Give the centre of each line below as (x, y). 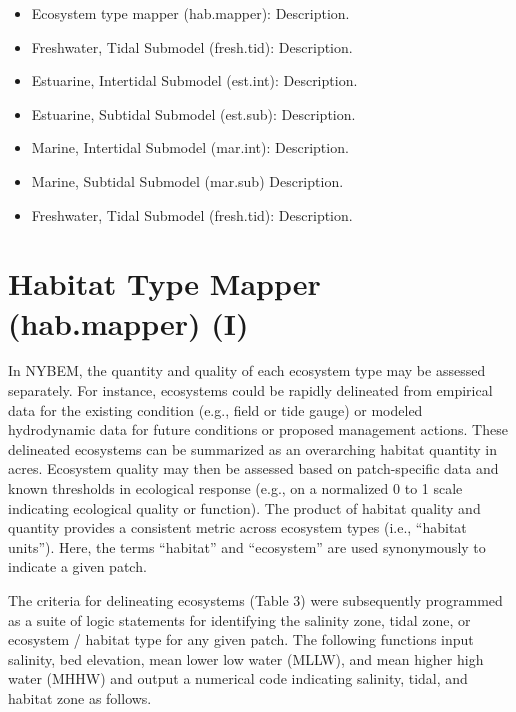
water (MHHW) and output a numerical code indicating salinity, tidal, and (238, 678)
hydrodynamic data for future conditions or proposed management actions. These (258, 429)
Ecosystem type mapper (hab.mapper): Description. (190, 13)
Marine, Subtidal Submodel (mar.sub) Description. (187, 180)
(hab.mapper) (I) (128, 322)
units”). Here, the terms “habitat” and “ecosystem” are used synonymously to (247, 546)
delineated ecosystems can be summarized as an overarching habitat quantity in (252, 448)
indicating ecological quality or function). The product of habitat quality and (244, 507)
